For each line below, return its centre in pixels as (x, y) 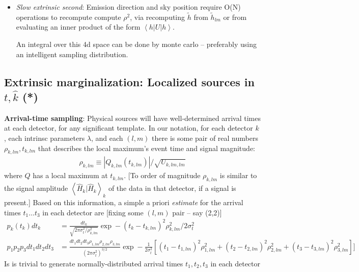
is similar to (238, 175)
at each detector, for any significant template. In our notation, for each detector (129, 128)
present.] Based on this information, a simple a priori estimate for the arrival (124, 202)
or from (235, 17)
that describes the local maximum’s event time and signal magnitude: (146, 148)
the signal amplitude (36, 188)
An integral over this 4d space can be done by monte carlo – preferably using (136, 44)
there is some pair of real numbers (205, 138)
